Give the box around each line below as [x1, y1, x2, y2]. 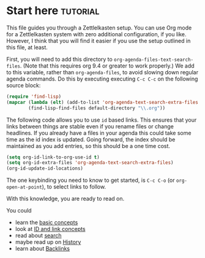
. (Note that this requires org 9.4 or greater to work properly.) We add [20, 62, 195, 69]
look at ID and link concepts [15, 225, 86, 233]
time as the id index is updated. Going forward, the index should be [6, 136, 176, 143]
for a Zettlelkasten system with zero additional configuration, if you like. [6, 30, 187, 37]
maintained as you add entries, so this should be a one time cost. [6, 142, 170, 149]
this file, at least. [6, 44, 48, 51]
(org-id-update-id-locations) [6, 165, 84, 172]
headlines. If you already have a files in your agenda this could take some [6, 129, 192, 136]
